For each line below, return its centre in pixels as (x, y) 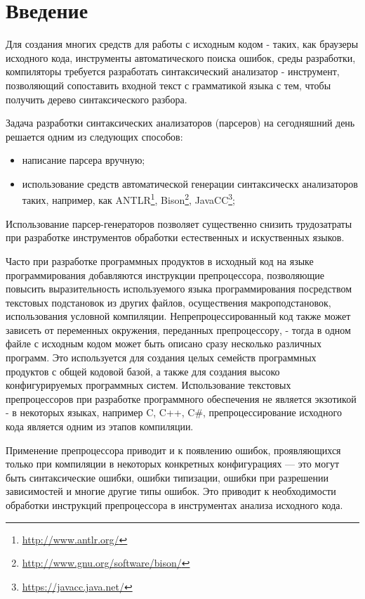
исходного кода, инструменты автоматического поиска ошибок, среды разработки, (181, 57)
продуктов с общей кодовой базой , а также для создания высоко (143, 371)
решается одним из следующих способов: (94, 136)
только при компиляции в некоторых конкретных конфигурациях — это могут (173, 464)
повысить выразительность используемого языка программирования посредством (179, 289)
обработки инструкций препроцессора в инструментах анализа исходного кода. (174, 505)
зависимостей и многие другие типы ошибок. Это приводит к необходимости (171, 491)
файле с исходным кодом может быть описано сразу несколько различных (164, 343)
